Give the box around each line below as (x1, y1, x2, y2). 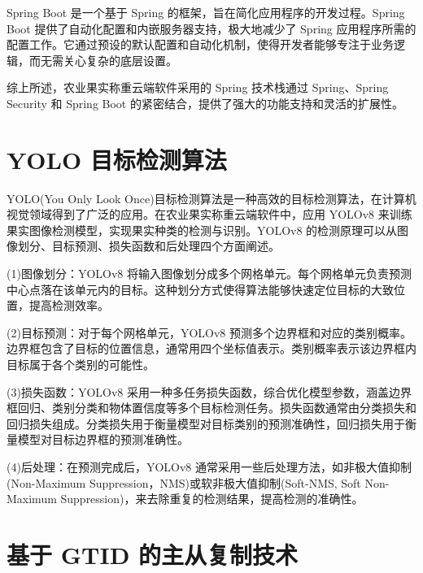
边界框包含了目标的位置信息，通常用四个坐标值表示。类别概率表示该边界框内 (7, 340, 416, 357)
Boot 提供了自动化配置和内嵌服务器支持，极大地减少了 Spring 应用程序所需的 (7, 20, 416, 37)
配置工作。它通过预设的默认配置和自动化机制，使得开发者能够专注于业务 (7, 36, 394, 53)
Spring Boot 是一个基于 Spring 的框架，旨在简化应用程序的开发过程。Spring (7, 4, 405, 20)
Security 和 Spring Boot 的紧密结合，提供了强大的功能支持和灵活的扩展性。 (7, 94, 403, 111)
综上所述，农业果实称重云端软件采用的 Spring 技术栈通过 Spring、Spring (7, 79, 389, 96)
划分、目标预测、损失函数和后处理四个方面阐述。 (17, 237, 280, 254)
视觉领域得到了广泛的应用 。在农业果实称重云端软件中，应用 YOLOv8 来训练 (7, 206, 412, 223)
